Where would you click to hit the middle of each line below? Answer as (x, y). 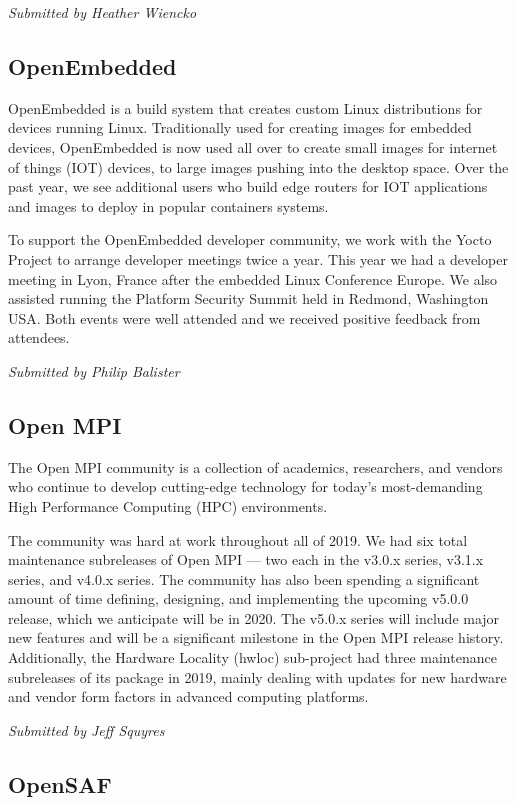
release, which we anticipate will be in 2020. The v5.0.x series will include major (254, 617)
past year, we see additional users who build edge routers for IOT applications (248, 186)
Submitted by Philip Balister (94, 370)
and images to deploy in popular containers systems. (168, 205)
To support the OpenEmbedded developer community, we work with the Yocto (250, 239)
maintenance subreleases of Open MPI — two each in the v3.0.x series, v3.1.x (246, 559)
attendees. (39, 337)
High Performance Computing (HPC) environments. (168, 505)
